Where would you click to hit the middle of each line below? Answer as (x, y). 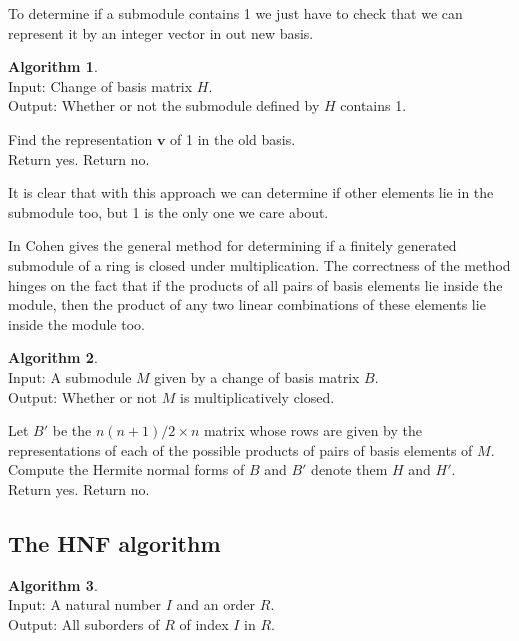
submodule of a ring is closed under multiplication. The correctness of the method (259, 264)
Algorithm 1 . (53, 66)
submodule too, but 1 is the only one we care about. (168, 211)
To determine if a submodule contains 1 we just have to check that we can (235, 13)
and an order (216, 604)
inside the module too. (76, 323)
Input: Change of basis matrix (100, 85)
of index (204, 623)
